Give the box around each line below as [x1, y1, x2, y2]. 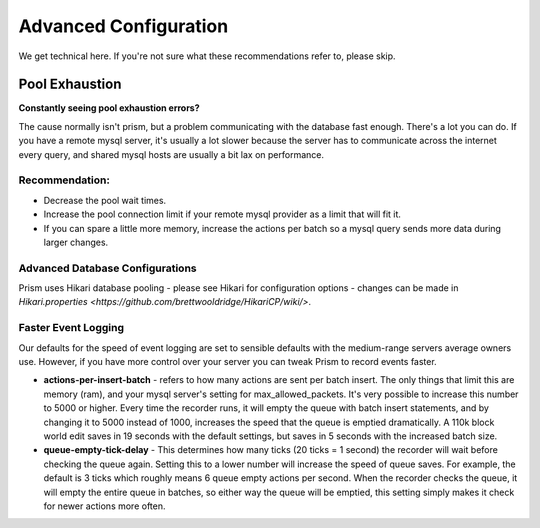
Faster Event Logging [18, 321, 125, 335]
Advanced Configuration [18, 15, 229, 37]
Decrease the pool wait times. [43, 194, 167, 206]
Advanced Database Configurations [18, 261, 197, 275]
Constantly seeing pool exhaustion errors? [18, 102, 200, 114]
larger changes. [43, 236, 109, 248]
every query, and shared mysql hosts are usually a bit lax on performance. [18, 148, 325, 160]
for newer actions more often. [43, 500, 166, 512]
